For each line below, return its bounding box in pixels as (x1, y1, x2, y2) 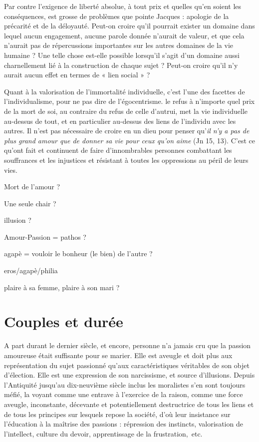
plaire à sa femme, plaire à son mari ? (4, 282, 120, 292)
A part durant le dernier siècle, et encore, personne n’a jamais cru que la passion (4, 340, 251, 351)
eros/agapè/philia (4, 265, 58, 276)
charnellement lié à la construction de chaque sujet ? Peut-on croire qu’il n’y (4, 59, 238, 70)
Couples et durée (4, 311, 123, 332)
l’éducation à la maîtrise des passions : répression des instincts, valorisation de (4, 419, 243, 429)
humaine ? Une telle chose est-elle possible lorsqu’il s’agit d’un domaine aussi (4, 49, 240, 60)
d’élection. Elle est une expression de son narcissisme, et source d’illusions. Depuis (4, 370, 255, 380)
